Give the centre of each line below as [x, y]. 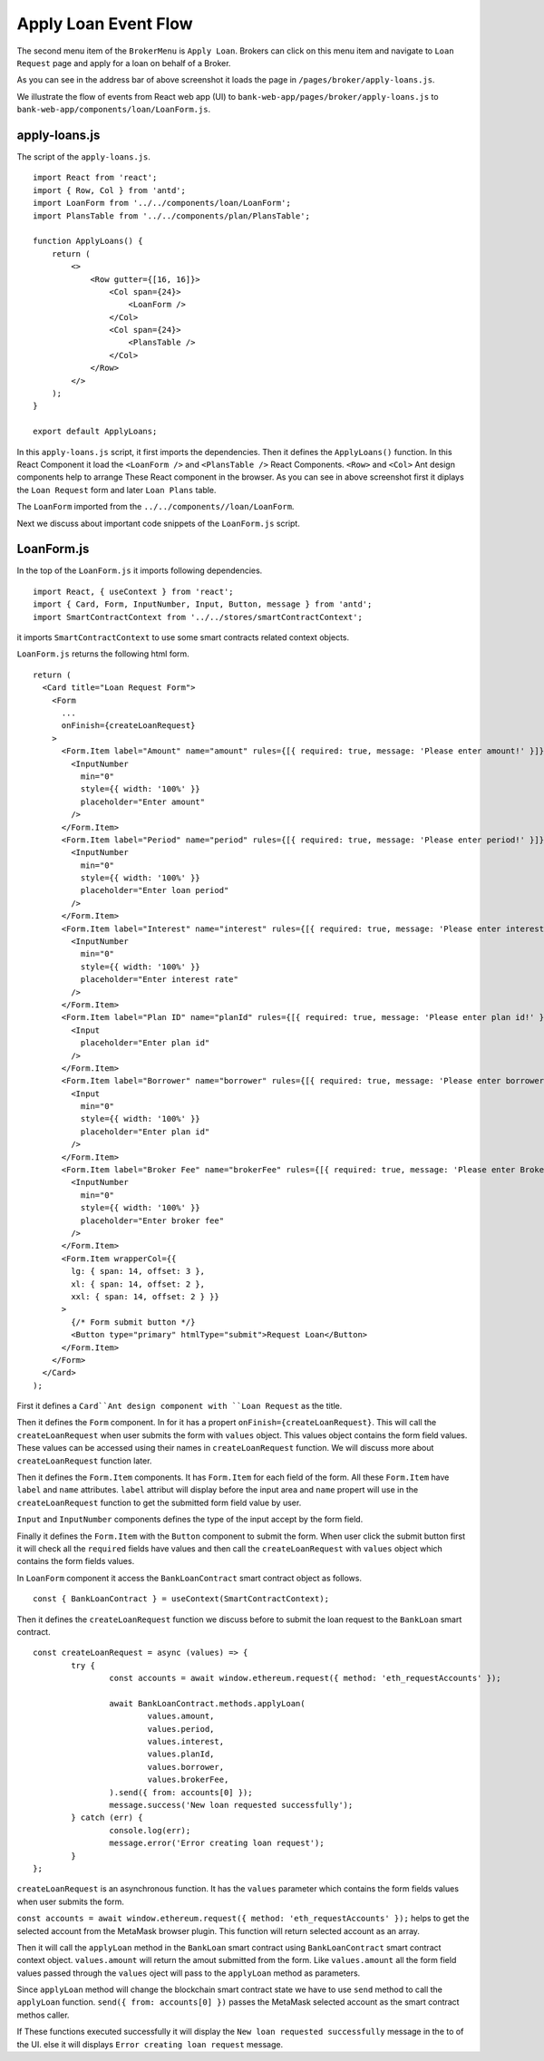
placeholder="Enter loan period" [155, 890]
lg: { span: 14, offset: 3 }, [138, 1271]
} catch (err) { [107, 1818]
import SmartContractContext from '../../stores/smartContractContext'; [198, 617]
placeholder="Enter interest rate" [160, 980]
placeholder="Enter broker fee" [152, 1220]
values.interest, [186, 1742]
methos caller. [43, 2015]
